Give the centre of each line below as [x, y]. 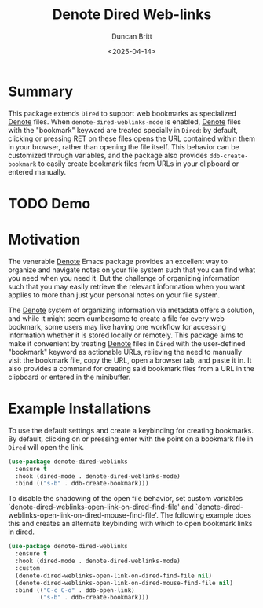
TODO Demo [49, 203]
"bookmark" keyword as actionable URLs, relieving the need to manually [125, 352]
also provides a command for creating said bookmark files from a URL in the [131, 368]
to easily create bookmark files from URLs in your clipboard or [139, 164]
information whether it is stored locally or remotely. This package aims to [126, 335]
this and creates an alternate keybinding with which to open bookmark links [130, 524]
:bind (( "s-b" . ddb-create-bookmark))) [82, 484]
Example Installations [80, 409]
